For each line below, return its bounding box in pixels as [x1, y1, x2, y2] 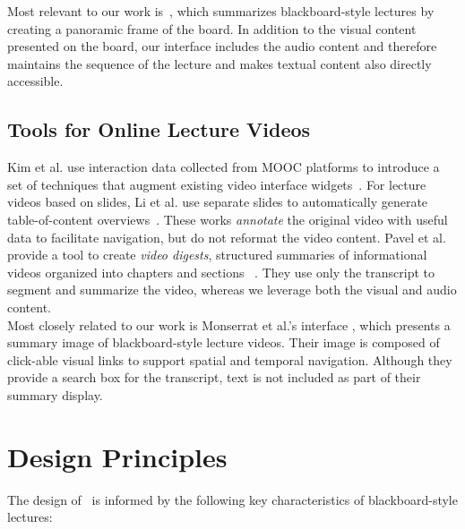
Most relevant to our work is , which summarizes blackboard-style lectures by [7, 2, 435, 20]
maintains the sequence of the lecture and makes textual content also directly [7, 54, 432, 73]
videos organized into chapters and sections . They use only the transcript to [7, 262, 435, 281]
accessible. [7, 72, 64, 90]
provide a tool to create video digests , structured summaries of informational [7, 245, 427, 264]
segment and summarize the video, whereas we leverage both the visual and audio [7, 280, 457, 299]
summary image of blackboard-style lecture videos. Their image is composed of [7, 333, 440, 352]
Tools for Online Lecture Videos [7, 115, 311, 143]
